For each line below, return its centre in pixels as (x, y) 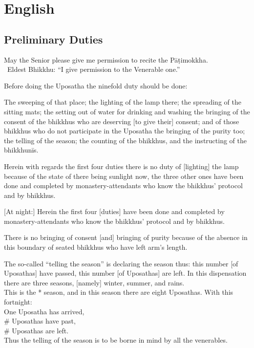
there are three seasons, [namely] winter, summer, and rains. (94, 282)
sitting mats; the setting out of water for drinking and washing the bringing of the (127, 111)
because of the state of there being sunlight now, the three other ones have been (124, 176)
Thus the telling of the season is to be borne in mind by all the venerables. (116, 340)
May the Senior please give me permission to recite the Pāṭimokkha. (106, 59)
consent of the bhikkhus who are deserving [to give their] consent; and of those (122, 121)
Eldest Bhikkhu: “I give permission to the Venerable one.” (94, 69)
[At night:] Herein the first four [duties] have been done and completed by (114, 211)
